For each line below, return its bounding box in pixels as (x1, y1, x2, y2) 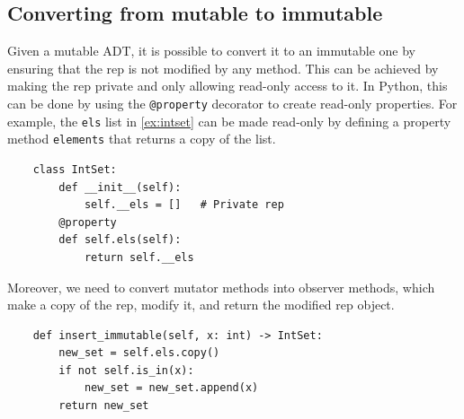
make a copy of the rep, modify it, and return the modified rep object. (7, 295, 395, 314)
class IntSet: (32, 162, 117, 176)
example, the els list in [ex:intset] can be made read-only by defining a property (7, 111, 451, 130)
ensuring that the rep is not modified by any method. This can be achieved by (7, 58, 439, 77)
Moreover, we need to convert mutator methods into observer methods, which (7, 277, 435, 296)
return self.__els (84, 250, 194, 264)
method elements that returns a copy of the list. (7, 129, 276, 148)
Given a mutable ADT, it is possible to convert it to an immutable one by (7, 41, 415, 60)
